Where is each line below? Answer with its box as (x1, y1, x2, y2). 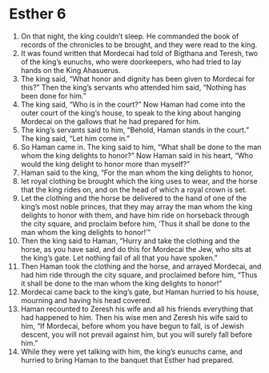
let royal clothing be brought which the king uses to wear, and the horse (20, 176, 259, 185)
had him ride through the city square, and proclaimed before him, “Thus (20, 270, 258, 279)
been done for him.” (20, 91, 86, 100)
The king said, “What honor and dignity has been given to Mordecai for (20, 74, 255, 83)
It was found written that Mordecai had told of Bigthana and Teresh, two (20, 48, 259, 58)
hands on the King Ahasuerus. (20, 65, 121, 75)
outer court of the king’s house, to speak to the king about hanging (20, 107, 241, 117)
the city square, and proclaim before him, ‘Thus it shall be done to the (20, 218, 251, 229)
